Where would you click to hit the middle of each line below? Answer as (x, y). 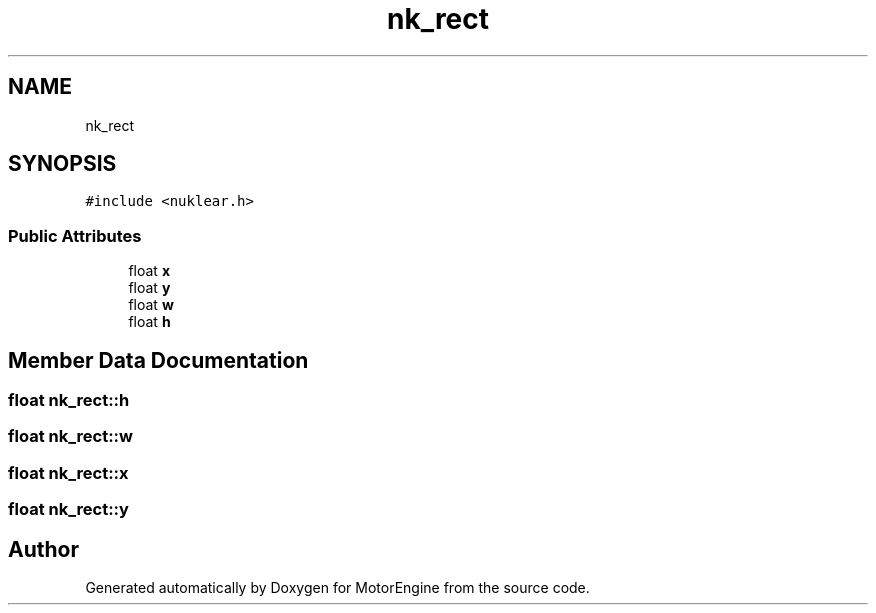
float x (149, 271)
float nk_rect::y (68, 509)
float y (149, 288)
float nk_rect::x (68, 472)
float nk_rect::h (69, 400)
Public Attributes (75, 235)
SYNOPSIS (62, 164)
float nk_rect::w (70, 436)
